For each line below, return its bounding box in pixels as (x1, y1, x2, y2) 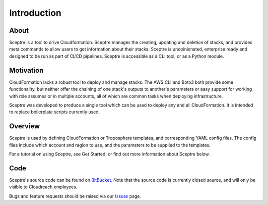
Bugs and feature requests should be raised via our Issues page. (9, 193, 141, 199)
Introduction (9, 7, 62, 18)
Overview (9, 122, 40, 131)
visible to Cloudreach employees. (9, 184, 78, 190)
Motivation (9, 66, 44, 74)
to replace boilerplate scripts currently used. (9, 109, 100, 115)
